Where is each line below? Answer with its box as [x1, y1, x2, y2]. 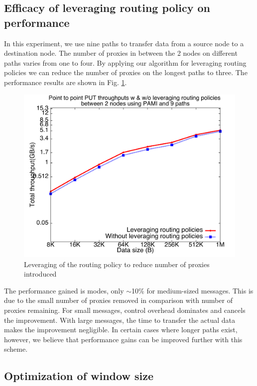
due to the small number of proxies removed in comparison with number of [4, 295, 233, 305]
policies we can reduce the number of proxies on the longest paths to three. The [4, 67, 248, 78]
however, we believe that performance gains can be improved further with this [4, 334, 243, 344]
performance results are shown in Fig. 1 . [4, 77, 127, 87]
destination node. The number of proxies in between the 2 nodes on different [4, 48, 238, 58]
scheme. [4, 344, 28, 354]
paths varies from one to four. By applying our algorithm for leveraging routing [4, 57, 247, 68]
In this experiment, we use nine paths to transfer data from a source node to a [4, 38, 244, 48]
